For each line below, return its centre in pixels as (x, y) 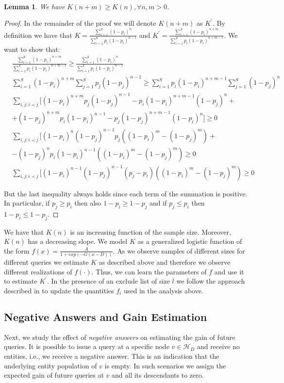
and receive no (218, 346)
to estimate (21, 281)
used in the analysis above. (163, 291)
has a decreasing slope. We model (78, 241)
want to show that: (32, 49)
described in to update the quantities (59, 291)
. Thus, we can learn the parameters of (149, 271)
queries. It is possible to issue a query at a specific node (87, 346)
